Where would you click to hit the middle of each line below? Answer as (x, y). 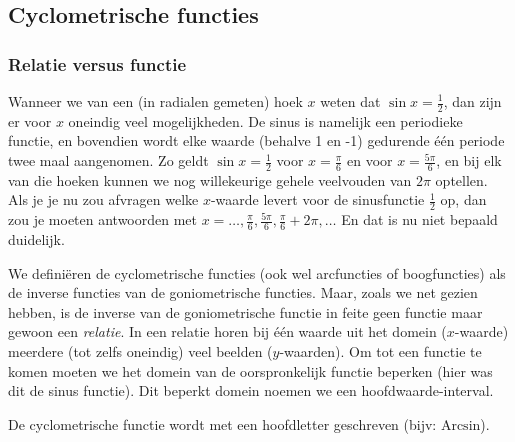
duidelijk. (36, 239)
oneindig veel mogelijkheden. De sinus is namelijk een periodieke (265, 120)
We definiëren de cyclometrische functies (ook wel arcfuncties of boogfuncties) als (257, 272)
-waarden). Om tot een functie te (380, 351)
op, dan (463, 199)
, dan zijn (472, 101)
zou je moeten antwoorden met (103, 219)
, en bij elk (469, 160)
